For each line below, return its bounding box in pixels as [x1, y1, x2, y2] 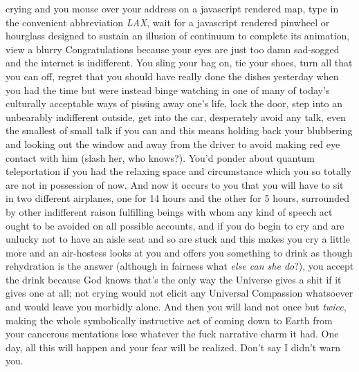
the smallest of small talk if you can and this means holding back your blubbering [6, 123, 353, 138]
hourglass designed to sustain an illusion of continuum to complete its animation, [6, 28, 350, 43]
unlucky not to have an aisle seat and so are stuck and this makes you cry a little [6, 232, 350, 246]
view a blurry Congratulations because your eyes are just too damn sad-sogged [6, 41, 340, 56]
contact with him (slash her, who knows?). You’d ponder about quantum [6, 150, 315, 165]
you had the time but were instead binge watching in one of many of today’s [6, 82, 330, 97]
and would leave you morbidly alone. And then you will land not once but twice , [6, 299, 347, 314]
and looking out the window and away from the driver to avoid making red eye [6, 136, 340, 151]
